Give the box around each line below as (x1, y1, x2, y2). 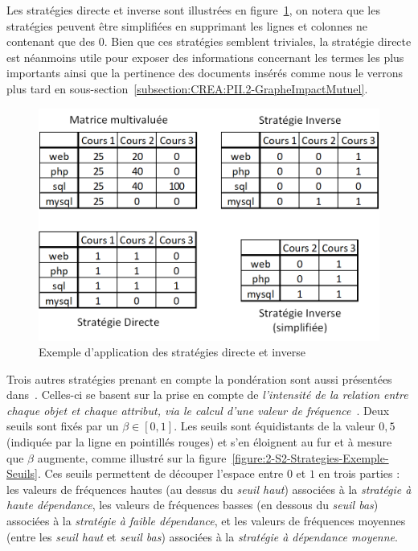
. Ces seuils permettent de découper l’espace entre (37, 465, 284, 482)
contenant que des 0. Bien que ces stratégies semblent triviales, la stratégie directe (6, 33, 412, 50)
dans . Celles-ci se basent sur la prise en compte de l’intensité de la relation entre (6, 386, 408, 403)
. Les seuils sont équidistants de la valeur (174, 417, 375, 434)
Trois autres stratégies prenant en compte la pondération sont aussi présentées (6, 370, 392, 387)
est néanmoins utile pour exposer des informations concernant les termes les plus (6, 48, 404, 65)
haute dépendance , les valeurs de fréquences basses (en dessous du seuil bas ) (6, 496, 379, 513)
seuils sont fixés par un (6, 417, 119, 434)
